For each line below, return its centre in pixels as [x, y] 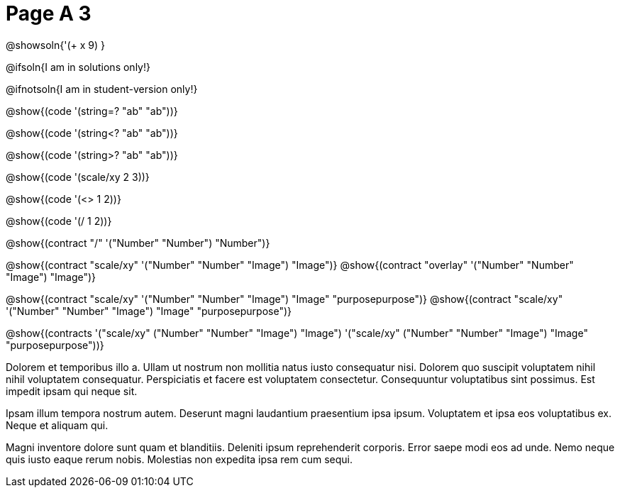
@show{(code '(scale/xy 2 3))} [78, 177]
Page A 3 [49, 13]
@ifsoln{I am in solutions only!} [78, 67]
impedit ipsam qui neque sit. [72, 391]
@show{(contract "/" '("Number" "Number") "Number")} [138, 243]
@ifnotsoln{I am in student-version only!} [102, 89]
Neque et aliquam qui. [57, 425]
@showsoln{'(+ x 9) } [55, 45]
